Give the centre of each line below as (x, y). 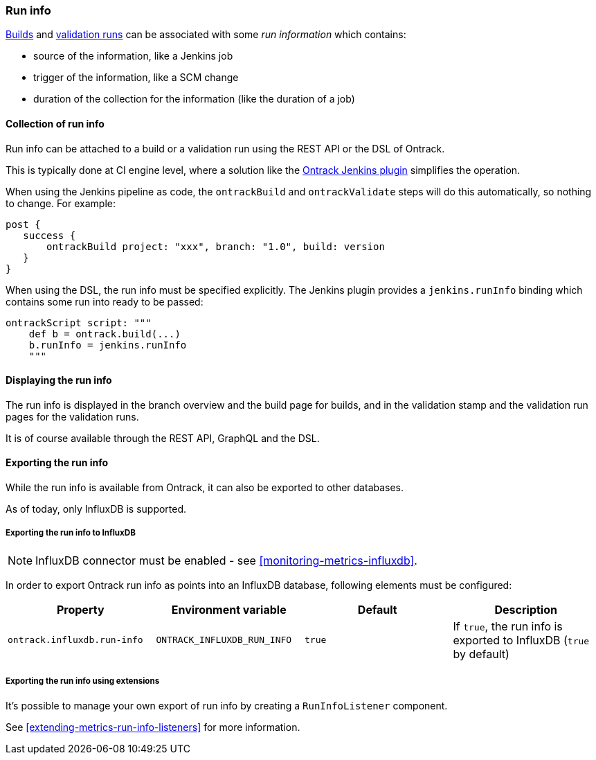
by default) (481, 654)
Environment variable (229, 609)
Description (526, 609)
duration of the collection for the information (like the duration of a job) (194, 99)
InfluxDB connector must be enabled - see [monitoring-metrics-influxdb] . (226, 560)
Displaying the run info (59, 380)
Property (80, 609)
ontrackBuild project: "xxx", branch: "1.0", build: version (216, 246)
